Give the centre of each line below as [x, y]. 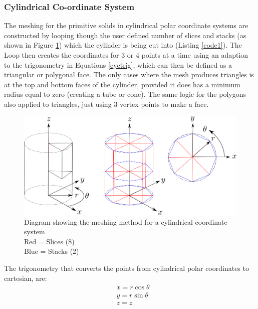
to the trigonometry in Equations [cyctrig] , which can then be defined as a [118, 64]
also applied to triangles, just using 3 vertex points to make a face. [106, 104]
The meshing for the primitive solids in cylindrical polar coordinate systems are [126, 25]
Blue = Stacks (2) [52, 251]
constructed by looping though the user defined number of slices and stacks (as [125, 35]
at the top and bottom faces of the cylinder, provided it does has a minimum [122, 84]
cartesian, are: [26, 278]
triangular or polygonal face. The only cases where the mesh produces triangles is [129, 74]
